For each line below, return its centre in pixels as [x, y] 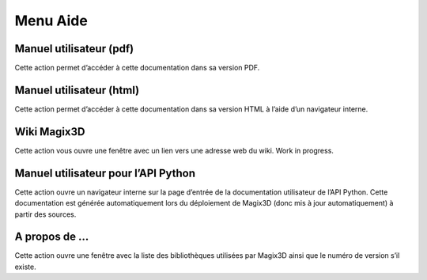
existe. [25, 267]
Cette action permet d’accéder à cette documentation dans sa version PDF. [137, 68]
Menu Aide [51, 21]
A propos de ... [52, 237]
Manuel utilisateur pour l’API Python [105, 173]
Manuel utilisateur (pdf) [74, 49]
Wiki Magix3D [50, 132]
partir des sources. [45, 214]
